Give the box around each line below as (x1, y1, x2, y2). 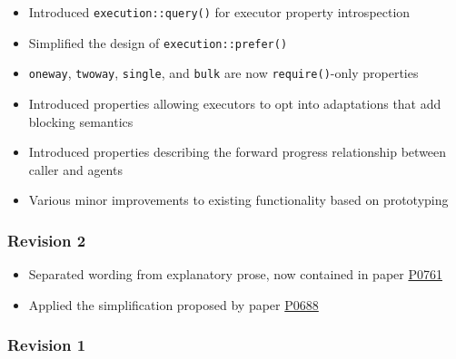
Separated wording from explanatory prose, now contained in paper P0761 (28, 265, 442, 284)
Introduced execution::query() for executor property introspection (28, 3, 411, 21)
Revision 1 (7, 334, 86, 356)
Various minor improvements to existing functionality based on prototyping (28, 190, 449, 209)
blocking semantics (28, 112, 134, 131)
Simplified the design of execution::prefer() (28, 33, 288, 52)
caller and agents (28, 160, 123, 179)
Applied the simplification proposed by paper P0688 (28, 295, 319, 314)
